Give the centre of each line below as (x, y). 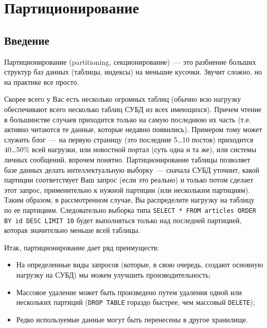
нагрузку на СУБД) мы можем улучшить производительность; (113, 274)
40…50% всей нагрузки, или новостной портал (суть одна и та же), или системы (130, 149)
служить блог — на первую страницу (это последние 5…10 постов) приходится (129, 139)
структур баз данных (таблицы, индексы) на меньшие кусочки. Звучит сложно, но (133, 72)
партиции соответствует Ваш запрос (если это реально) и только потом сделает (129, 180)
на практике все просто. (42, 81)
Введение (27, 40)
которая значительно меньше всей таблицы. (72, 230)
